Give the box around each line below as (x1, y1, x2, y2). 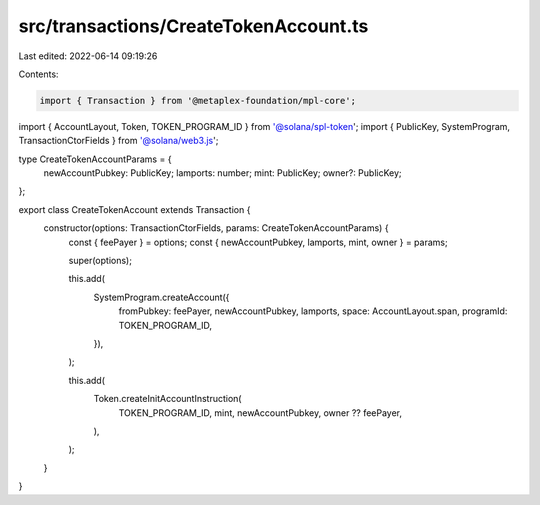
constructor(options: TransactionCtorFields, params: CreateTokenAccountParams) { (43, 222, 389, 234)
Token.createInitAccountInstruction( (93, 393, 242, 405)
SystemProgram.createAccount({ (93, 291, 230, 303)
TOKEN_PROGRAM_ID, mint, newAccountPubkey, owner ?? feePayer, (118, 406, 403, 419)
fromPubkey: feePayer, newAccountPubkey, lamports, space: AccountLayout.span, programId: (118, 305, 508, 317)
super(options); (68, 255, 132, 267)
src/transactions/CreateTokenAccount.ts (18, 15, 369, 37)
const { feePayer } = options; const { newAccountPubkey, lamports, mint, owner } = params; (68, 236, 449, 248)
